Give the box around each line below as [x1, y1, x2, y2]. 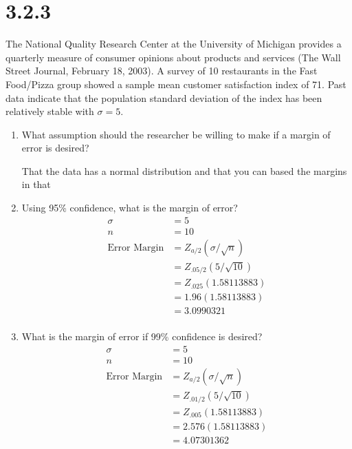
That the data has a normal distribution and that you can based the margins [21, 163, 347, 178]
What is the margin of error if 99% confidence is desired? [21, 329, 263, 344]
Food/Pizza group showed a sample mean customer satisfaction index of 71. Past [5, 76, 346, 91]
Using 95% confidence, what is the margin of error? [21, 200, 238, 215]
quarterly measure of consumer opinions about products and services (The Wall [5, 50, 341, 64]
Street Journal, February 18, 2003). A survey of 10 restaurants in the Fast [5, 63, 318, 78]
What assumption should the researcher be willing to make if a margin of [21, 127, 331, 141]
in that [21, 177, 51, 191]
